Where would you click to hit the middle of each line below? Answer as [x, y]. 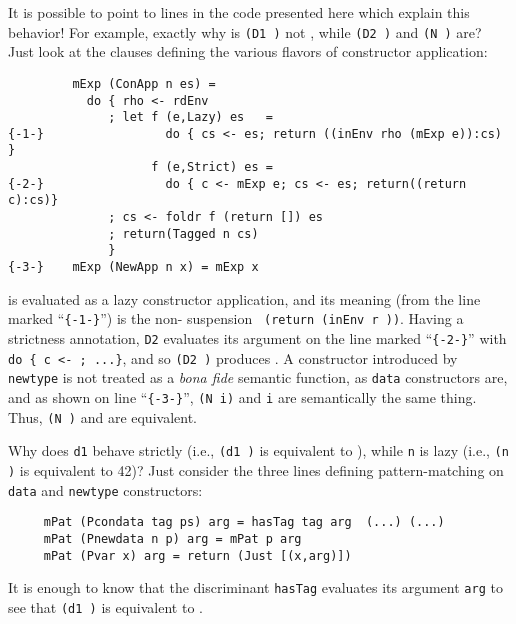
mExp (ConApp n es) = [144, 83]
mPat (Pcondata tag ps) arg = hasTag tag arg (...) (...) [244, 522]
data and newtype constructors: [105, 489]
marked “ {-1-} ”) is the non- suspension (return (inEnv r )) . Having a [236, 318]
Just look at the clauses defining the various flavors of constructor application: [248, 51]
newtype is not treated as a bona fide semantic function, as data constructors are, [258, 377]
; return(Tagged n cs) [183, 233]
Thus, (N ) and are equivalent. [102, 416]
